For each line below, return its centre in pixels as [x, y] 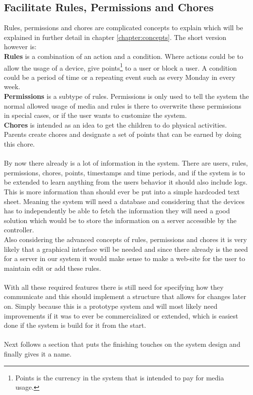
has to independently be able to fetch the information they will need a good [117, 211]
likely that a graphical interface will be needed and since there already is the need [126, 249]
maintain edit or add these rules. [53, 268]
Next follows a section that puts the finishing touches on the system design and [122, 344]
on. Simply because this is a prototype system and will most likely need [111, 306]
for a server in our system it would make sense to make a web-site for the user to [125, 258]
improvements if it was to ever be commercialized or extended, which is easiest [121, 315]
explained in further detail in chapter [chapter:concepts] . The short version [115, 37]
